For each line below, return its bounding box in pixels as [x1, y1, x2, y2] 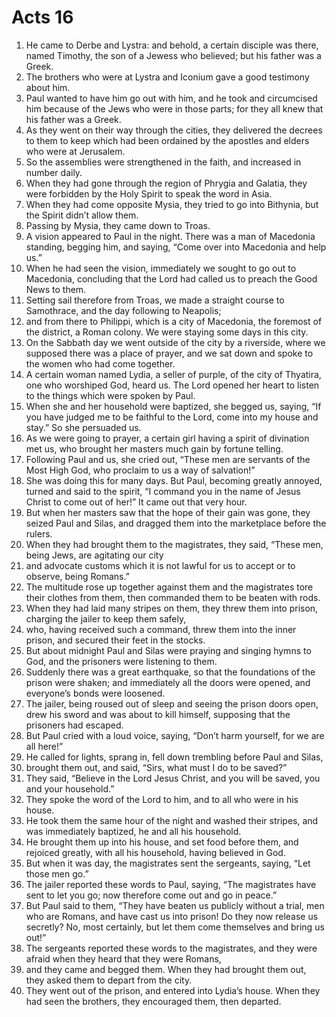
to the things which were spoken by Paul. [25, 389, 196, 401]
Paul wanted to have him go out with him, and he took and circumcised [25, 92, 318, 104]
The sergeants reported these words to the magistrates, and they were [25, 942, 318, 954]
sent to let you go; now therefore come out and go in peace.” [25, 889, 278, 901]
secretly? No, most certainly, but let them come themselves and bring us [25, 921, 325, 933]
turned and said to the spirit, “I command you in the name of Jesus [25, 485, 301, 497]
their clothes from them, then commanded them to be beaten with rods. [25, 591, 321, 603]
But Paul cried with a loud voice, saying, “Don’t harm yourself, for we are [25, 729, 325, 741]
